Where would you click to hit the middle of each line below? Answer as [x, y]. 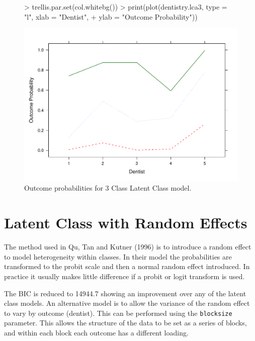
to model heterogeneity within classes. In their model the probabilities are [118, 256]
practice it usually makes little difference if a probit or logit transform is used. [124, 276]
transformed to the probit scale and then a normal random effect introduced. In [127, 266]
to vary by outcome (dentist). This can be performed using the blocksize [118, 313]
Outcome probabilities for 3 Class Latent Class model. [108, 188]
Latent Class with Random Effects [126, 223]
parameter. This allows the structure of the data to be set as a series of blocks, [125, 323]
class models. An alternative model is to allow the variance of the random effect [127, 303]
